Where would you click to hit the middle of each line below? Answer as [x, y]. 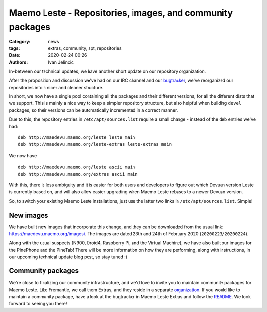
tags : [15, 48]
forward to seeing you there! [38, 304]
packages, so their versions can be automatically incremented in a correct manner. [93, 110]
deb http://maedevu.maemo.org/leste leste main [77, 138]
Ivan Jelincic [61, 62]
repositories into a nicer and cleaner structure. [56, 87]
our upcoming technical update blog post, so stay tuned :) [68, 257]
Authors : [19, 62]
